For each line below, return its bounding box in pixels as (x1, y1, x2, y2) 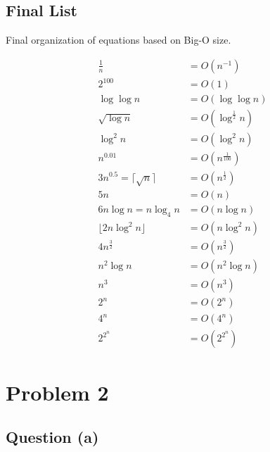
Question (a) (6, 426, 99, 448)
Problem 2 (6, 377, 109, 406)
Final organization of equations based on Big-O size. (6, 32, 231, 47)
